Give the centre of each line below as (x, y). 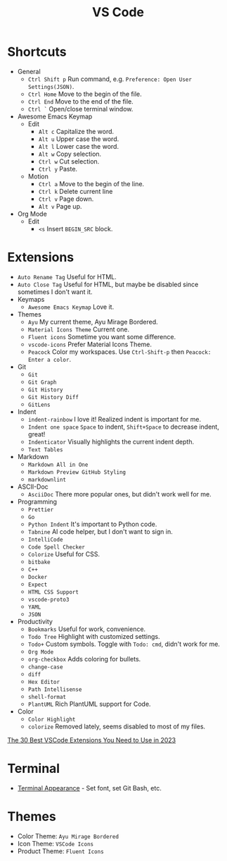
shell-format (47, 697)
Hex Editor (44, 682)
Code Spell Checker (57, 547)
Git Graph (43, 382)
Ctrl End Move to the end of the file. (80, 101)
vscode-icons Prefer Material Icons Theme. (90, 344)
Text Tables (45, 450)
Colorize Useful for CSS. (64, 554)
